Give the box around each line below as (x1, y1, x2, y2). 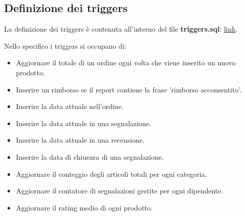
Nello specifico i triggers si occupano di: (4, 40, 127, 51)
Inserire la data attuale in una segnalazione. (16, 118, 151, 128)
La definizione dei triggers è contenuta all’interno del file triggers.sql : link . (4, 24, 238, 34)
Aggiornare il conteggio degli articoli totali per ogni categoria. (16, 168, 207, 179)
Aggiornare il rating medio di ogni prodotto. (16, 202, 153, 212)
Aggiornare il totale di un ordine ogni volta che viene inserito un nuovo (16, 57, 236, 68)
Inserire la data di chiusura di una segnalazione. (16, 151, 164, 162)
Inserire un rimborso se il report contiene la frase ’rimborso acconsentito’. (16, 84, 242, 94)
